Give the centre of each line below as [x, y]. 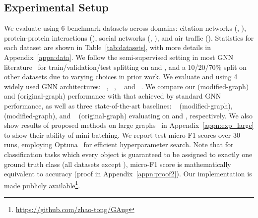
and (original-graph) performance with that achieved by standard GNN [113, 96]
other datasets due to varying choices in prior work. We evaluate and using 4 [121, 77]
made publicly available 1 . [42, 184]
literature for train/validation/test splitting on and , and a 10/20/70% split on [125, 67]
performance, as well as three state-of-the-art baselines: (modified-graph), [118, 105]
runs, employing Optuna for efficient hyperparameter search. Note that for [119, 144]
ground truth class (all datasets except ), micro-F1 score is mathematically [118, 164]
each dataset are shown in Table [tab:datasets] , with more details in [107, 47]
